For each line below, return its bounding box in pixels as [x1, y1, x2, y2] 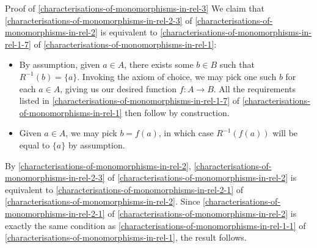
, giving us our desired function [60, 82, 177, 95]
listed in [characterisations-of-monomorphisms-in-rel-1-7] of [19, 94, 240, 107]
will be [272, 126, 298, 139]
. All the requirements [213, 82, 296, 95]
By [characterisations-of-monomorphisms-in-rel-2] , [5, 159, 191, 172]
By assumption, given [19, 58, 100, 71]
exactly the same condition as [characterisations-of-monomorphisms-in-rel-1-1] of [5, 219, 306, 232]
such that [219, 58, 255, 71]
